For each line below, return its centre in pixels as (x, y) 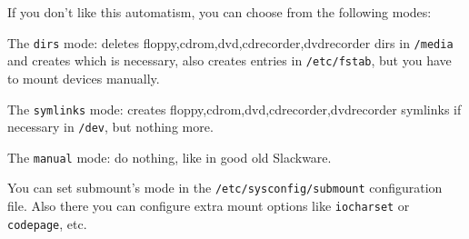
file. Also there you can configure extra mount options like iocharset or (209, 206)
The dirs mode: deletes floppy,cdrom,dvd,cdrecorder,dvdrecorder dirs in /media (230, 42)
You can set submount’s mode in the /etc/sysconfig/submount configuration (225, 188)
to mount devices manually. (84, 78)
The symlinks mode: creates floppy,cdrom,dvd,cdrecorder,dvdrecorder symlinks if (234, 109)
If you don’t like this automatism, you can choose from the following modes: (220, 12)
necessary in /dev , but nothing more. (110, 127)
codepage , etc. (47, 223)
